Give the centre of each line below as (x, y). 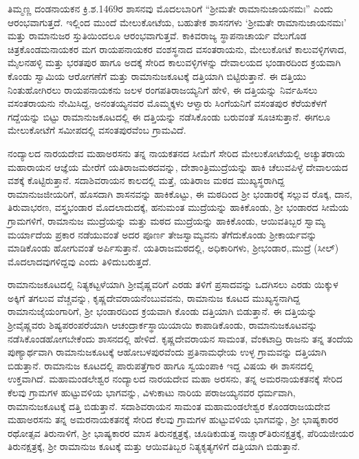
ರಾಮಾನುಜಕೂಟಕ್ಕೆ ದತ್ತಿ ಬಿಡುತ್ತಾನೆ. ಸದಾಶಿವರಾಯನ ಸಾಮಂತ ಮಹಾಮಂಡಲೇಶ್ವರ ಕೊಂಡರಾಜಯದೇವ (169, 406)
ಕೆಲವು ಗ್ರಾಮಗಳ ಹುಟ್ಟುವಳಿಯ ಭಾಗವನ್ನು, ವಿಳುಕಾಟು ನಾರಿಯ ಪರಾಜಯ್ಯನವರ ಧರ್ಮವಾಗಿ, (152, 392)
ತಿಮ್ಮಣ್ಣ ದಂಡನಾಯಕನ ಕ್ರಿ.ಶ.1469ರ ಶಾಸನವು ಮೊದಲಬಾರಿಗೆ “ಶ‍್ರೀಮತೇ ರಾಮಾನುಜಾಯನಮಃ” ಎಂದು (171, 8)
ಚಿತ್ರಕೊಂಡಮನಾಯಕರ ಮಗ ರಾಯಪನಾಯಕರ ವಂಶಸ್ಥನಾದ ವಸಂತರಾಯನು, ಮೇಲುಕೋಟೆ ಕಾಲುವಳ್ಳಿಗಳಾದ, (177, 49)
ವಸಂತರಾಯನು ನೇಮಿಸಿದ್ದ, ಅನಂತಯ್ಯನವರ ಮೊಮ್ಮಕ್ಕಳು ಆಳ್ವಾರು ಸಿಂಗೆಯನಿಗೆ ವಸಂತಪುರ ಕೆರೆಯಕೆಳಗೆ (167, 103)
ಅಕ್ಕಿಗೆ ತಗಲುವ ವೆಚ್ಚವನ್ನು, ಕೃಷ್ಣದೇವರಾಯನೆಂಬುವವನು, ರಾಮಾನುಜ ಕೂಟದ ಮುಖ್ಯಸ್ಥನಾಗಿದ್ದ (154, 297)
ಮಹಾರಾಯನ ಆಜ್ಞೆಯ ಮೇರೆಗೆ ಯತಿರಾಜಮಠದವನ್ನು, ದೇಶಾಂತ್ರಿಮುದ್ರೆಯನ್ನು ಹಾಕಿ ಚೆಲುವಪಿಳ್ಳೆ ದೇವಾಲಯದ (178, 166)
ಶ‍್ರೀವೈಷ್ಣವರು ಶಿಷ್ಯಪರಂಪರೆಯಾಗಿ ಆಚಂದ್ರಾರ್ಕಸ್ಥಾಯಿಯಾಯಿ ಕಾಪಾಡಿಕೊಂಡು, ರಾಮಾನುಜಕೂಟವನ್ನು (163, 325)
